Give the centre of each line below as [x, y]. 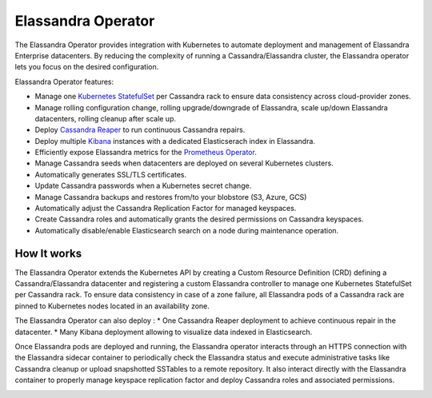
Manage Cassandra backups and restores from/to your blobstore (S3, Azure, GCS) [171, 197]
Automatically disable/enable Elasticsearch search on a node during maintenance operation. [187, 230]
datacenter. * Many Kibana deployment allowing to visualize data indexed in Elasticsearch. [164, 332]
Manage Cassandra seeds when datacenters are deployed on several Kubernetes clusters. [184, 163]
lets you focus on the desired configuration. [87, 67]
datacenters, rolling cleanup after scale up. [105, 118]
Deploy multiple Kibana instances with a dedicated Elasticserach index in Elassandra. [175, 141]
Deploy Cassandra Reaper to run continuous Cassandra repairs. [140, 130]
